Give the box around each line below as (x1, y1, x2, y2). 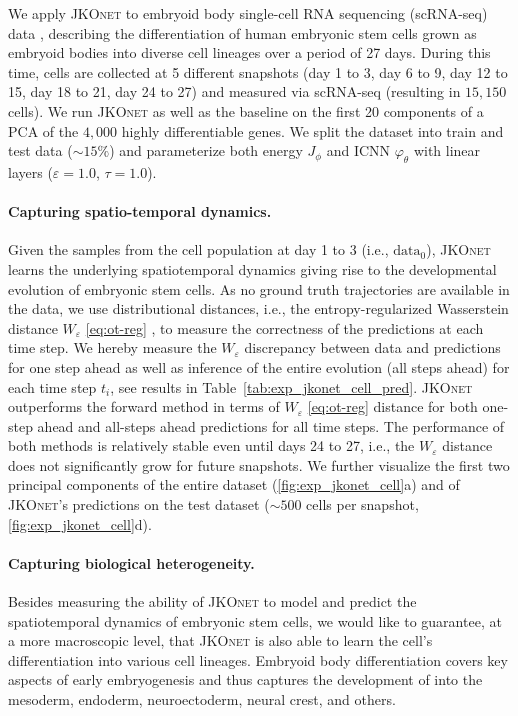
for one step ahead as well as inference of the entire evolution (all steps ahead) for (8, 356, 510, 377)
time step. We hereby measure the (8, 337, 217, 358)
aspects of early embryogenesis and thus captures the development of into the (8, 669, 483, 690)
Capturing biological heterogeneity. (8, 552, 255, 573)
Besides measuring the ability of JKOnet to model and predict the (8, 591, 417, 612)
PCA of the (8, 120, 79, 141)
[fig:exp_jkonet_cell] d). (8, 513, 152, 534)
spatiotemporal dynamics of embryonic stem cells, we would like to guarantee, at (8, 610, 502, 631)
